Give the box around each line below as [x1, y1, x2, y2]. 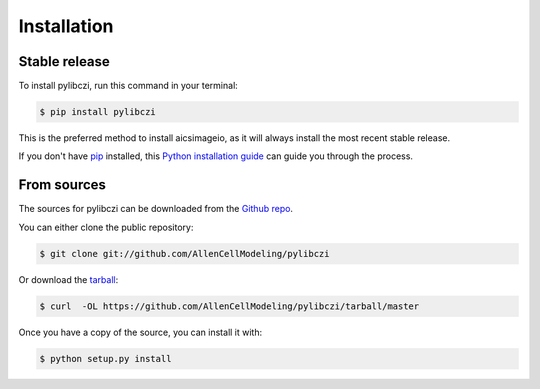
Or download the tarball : [18, 273, 119, 285]
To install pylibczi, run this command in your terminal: [18, 80, 239, 92]
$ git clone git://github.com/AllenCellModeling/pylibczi [39, 248, 330, 259]
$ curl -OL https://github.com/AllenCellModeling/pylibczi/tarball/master [39, 300, 420, 312]
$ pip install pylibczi [39, 106, 157, 118]
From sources [18, 176, 107, 194]
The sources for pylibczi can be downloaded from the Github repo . [18, 203, 294, 215]
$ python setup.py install [39, 353, 172, 364]
